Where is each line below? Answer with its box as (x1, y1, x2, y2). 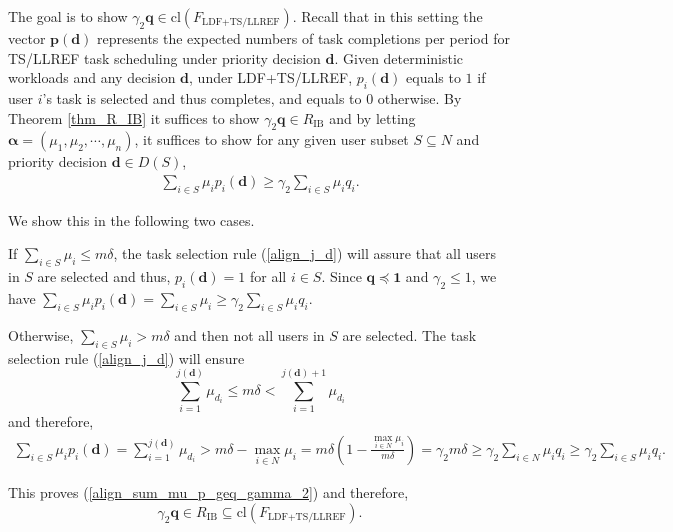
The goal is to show (8, 6, 128, 26)
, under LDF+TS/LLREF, (189, 67, 353, 88)
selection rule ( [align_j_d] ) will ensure (8, 347, 245, 368)
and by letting (329, 107, 416, 128)
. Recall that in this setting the (292, 6, 483, 26)
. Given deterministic (334, 47, 464, 68)
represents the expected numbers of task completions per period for (97, 28, 510, 48)
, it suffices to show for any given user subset (134, 129, 409, 150)
